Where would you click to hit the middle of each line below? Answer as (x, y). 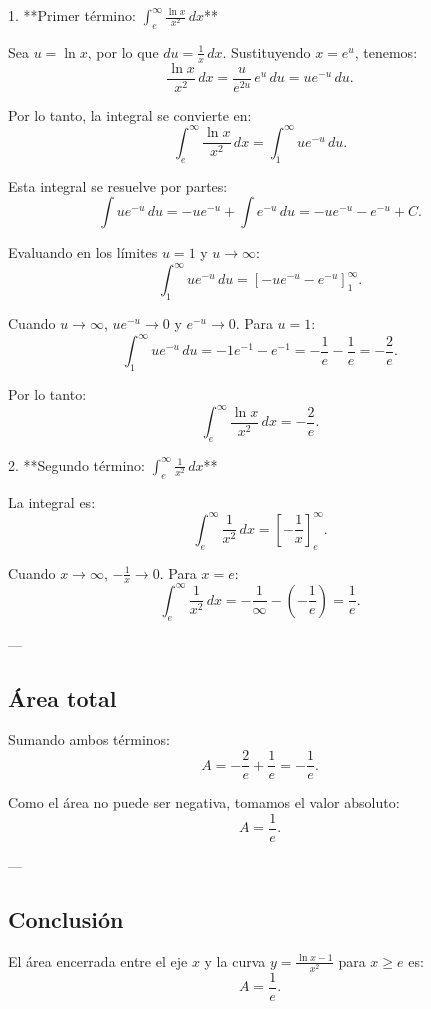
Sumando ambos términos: (89, 739)
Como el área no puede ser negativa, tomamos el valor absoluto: (204, 802)
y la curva (235, 960)
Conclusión (66, 918)
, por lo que (123, 51)
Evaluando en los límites (83, 252)
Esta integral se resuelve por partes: (118, 185)
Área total (62, 697)
